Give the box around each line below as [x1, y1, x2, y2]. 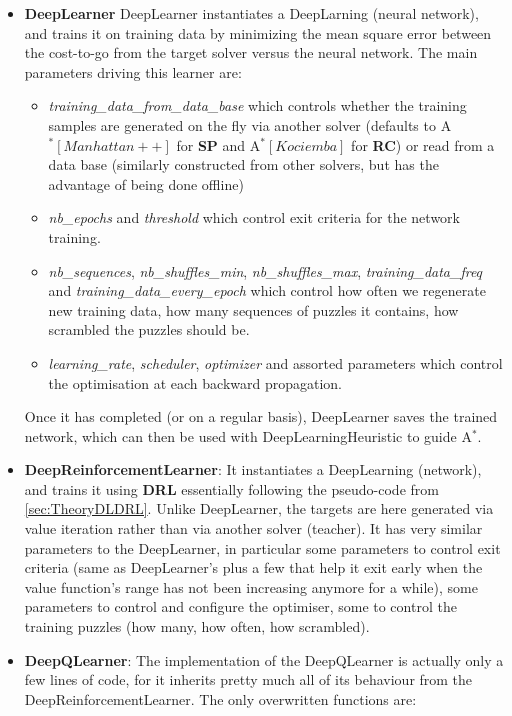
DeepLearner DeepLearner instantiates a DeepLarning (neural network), [24, 3, 479, 23]
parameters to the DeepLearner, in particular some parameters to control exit [24, 537, 501, 558]
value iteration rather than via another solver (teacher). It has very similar [24, 518, 483, 539]
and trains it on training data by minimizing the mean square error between [24, 22, 492, 43]
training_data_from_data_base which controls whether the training [48, 95, 467, 116]
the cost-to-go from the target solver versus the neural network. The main [24, 42, 478, 63]
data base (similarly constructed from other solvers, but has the [48, 154, 439, 175]
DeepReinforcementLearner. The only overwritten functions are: [24, 688, 417, 709]
